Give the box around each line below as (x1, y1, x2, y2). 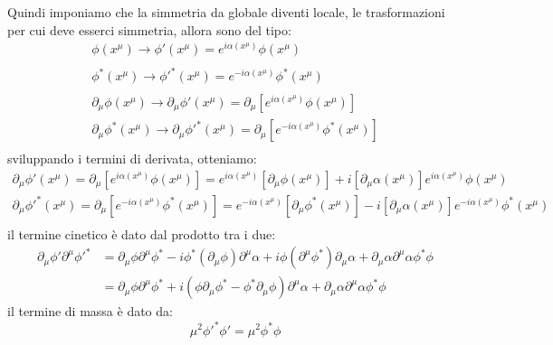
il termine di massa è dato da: (7, 302, 173, 321)
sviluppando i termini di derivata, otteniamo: (7, 149, 257, 168)
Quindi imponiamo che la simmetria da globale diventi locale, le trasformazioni (7, 3, 445, 21)
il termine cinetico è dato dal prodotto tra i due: (7, 224, 276, 243)
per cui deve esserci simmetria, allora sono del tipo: (7, 20, 291, 39)
